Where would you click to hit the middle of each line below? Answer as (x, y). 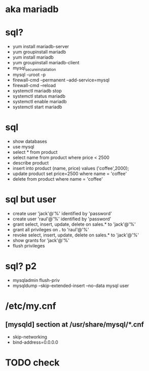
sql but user (31, 200)
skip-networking (30, 337)
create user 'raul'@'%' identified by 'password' (62, 219)
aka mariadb (32, 9)
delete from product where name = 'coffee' (58, 179)
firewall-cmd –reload (34, 85)
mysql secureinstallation (34, 68)
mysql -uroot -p (29, 74)
